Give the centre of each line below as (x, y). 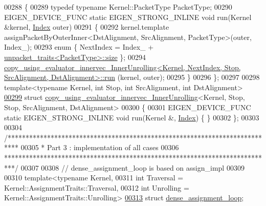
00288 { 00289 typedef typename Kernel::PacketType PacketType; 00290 (118, 7)
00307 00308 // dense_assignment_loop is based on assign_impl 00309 (132, 167)
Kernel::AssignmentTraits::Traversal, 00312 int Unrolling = (97, 187)
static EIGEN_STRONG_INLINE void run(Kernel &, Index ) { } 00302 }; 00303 (132, 117)
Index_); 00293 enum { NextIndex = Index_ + (79, 47)
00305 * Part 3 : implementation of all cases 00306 (100, 147)
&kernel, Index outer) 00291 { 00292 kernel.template (87, 27)
